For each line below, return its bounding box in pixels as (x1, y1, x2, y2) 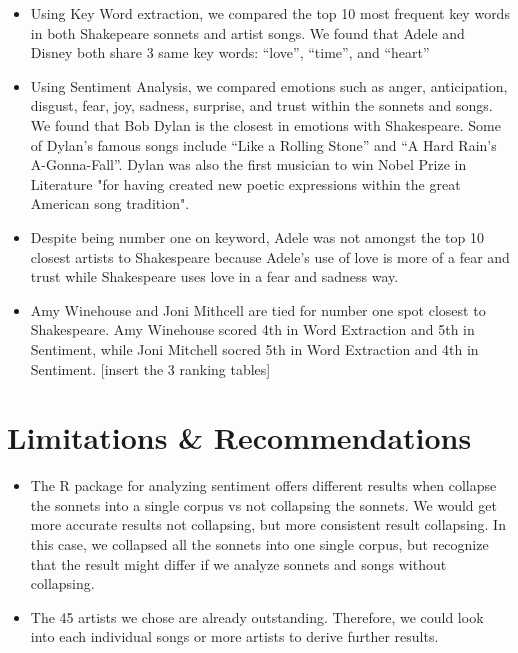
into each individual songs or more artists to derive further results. (30, 626, 439, 647)
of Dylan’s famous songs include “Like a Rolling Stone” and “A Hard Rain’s (30, 134, 497, 155)
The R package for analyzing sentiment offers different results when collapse (30, 475, 497, 496)
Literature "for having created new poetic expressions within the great (30, 173, 461, 194)
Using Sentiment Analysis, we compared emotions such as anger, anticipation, (30, 75, 508, 96)
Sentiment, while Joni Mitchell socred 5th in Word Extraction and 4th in (30, 338, 479, 359)
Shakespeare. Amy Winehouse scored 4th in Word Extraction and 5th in (30, 319, 475, 340)
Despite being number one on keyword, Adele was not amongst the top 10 (30, 226, 484, 247)
